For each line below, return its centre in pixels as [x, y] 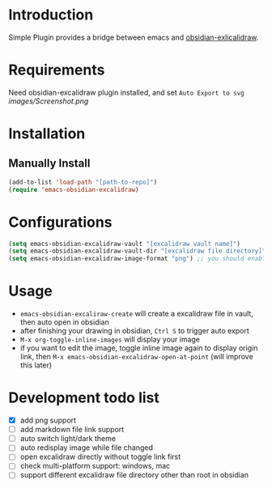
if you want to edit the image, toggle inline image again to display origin [139, 348]
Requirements [57, 70]
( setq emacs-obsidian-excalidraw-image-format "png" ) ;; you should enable [139, 259]
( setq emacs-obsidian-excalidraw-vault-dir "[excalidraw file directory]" [137, 251]
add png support [48, 420]
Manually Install [49, 163]
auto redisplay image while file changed [87, 448]
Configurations [60, 222]
